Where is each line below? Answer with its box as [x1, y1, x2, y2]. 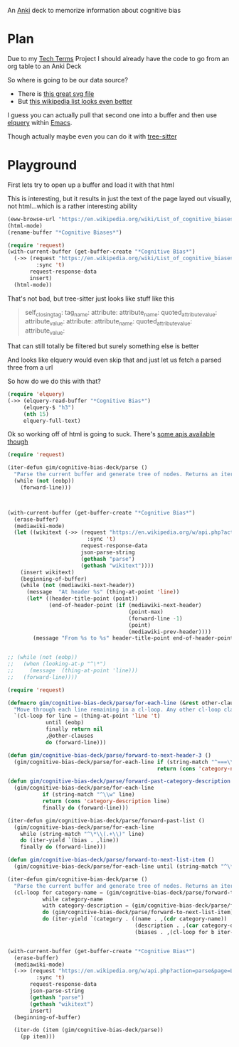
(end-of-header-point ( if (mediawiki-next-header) [48, 602, 202, 609]
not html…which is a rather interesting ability [7, 202, 137, 210]
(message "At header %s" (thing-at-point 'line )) [26, 589, 180, 596]
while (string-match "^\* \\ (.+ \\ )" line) [20, 830, 144, 837]
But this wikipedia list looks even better [17, 97, 133, 105]
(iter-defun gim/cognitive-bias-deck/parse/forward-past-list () [7, 817, 205, 824]
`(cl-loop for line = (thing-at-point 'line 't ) [14, 712, 161, 720]
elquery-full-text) [23, 417, 81, 424]
